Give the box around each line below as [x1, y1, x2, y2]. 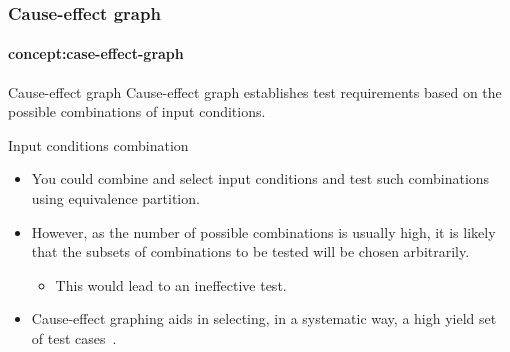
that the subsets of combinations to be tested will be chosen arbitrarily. [31, 241, 470, 262]
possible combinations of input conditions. [8, 101, 266, 122]
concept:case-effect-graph [8, 43, 184, 64]
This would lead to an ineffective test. [55, 274, 287, 295]
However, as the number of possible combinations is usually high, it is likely [31, 221, 496, 242]
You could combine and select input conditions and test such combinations [31, 168, 490, 189]
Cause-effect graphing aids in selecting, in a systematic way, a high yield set [31, 308, 497, 329]
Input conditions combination [8, 134, 189, 155]
